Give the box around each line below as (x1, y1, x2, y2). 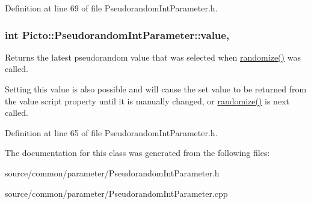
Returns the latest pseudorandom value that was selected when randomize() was (5, 50, 301, 63)
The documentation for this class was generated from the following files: (5, 146, 270, 159)
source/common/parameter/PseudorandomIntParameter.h (5, 166, 220, 179)
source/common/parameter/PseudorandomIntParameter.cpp (5, 187, 228, 199)
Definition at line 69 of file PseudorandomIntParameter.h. (5, 2, 218, 14)
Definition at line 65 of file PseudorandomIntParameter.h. (5, 126, 218, 139)
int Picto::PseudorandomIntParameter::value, (5, 27, 230, 42)
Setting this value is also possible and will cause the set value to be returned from (5, 83, 307, 95)
